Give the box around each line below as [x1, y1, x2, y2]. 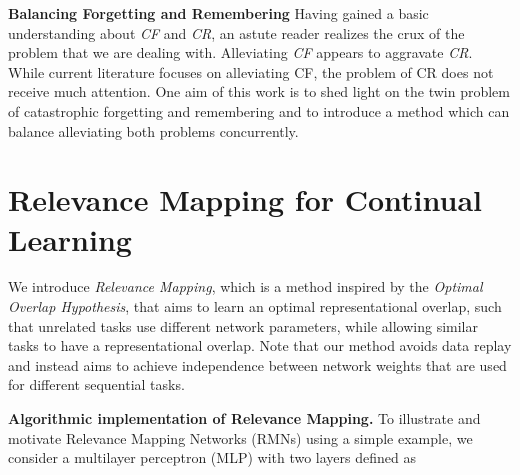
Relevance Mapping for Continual [8, 179, 483, 220]
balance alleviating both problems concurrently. [8, 120, 299, 141]
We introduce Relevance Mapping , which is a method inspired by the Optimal [8, 276, 483, 297]
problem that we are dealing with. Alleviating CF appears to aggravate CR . [8, 42, 473, 63]
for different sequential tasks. [8, 374, 185, 395]
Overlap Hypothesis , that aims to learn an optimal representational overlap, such [8, 296, 502, 317]
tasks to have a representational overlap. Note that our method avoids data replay [8, 335, 512, 356]
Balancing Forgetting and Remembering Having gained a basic [8, 3, 429, 23]
